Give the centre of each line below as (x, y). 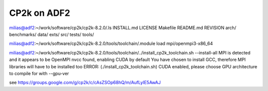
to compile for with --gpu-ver (39, 73)
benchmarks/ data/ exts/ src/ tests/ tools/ (52, 34)
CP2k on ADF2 (40, 13)
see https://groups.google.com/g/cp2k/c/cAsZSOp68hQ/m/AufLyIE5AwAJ (85, 83)
